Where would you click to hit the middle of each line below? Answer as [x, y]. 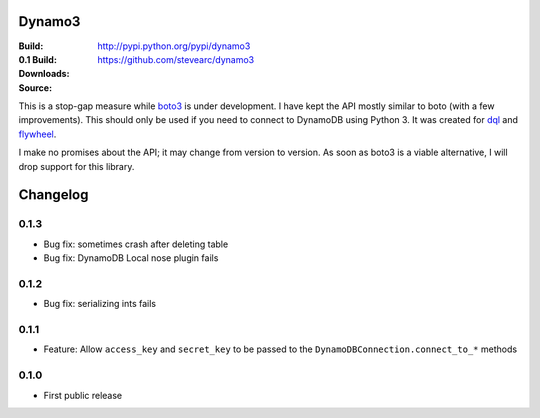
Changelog [53, 195]
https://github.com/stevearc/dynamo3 [176, 59]
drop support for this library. [76, 166]
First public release [83, 395]
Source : [35, 87]
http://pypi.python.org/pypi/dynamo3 [174, 46]
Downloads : [44, 74]
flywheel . [37, 134]
